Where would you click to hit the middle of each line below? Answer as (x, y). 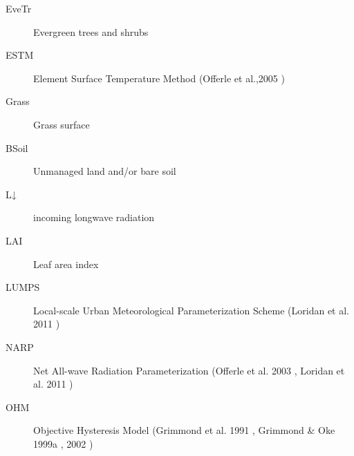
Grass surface (62, 124)
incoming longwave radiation (94, 217)
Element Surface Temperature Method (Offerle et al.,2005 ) (159, 78)
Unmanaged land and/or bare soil (105, 171)
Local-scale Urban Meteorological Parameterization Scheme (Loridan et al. (192, 310)
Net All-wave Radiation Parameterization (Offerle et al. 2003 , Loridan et (189, 370)
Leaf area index (66, 264)
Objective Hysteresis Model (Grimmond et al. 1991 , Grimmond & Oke (184, 430)
